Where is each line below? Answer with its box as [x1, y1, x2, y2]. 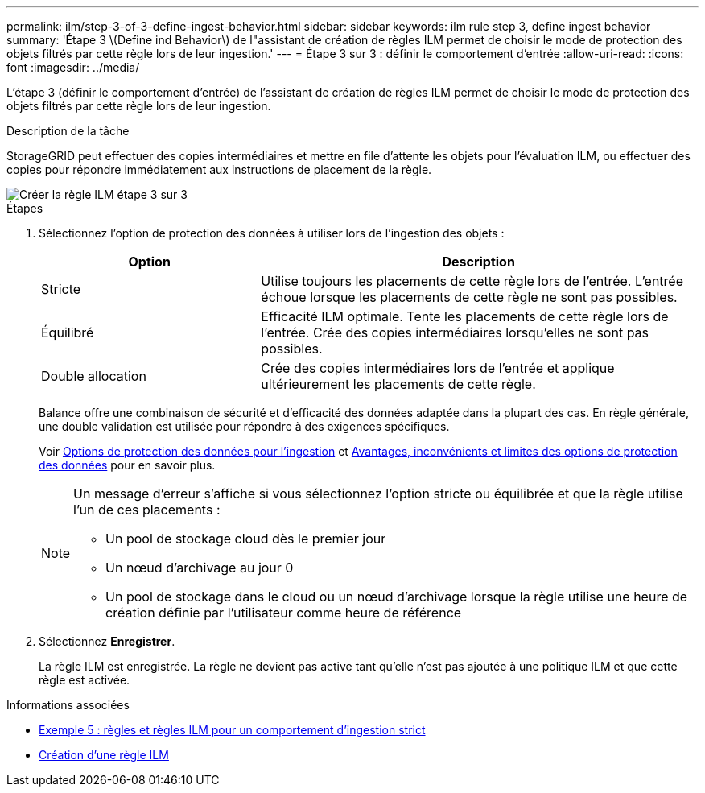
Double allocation [41, 368, 146, 384]
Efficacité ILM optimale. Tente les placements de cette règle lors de [261, 308, 669, 324]
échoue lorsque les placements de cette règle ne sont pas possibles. [261, 289, 678, 305]
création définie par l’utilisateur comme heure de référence [105, 605, 462, 621]
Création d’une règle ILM [39, 748, 169, 762]
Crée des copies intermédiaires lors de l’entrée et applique [261, 360, 615, 376]
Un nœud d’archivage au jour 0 [105, 560, 294, 576]
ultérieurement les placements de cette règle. [261, 376, 536, 392]
